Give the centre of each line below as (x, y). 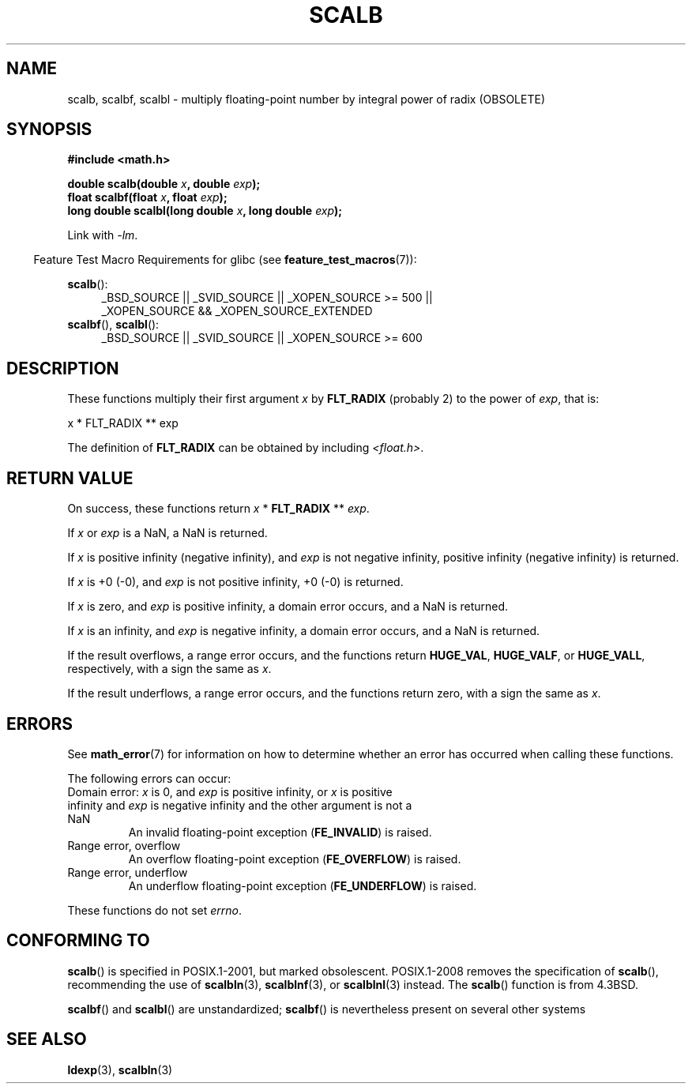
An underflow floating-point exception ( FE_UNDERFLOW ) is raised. (303, 885)
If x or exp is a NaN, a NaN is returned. (167, 533)
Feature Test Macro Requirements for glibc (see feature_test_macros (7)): (225, 260)
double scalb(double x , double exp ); (164, 184)
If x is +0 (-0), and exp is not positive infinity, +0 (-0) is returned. (235, 582)
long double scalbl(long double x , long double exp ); (205, 211)
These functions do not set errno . (154, 910)
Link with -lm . (103, 235)
